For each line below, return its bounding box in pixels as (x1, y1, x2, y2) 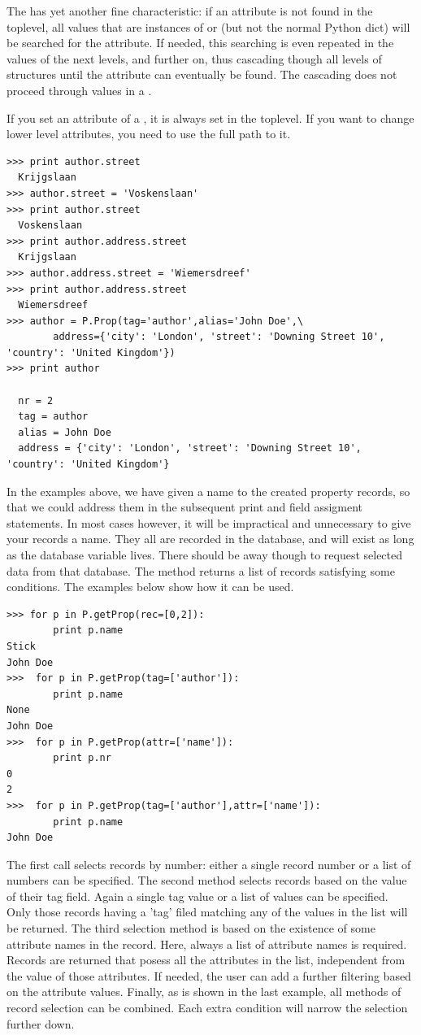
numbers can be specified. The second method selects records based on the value (7, 872, 407, 889)
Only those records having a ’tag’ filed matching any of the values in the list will (7, 903, 408, 920)
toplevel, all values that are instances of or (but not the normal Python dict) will (7, 18, 410, 35)
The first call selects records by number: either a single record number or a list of (7, 855, 411, 872)
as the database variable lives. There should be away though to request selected (7, 546, 403, 563)
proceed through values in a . (7, 81, 152, 98)
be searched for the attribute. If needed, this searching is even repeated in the (7, 34, 394, 51)
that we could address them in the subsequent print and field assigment (7, 498, 363, 515)
